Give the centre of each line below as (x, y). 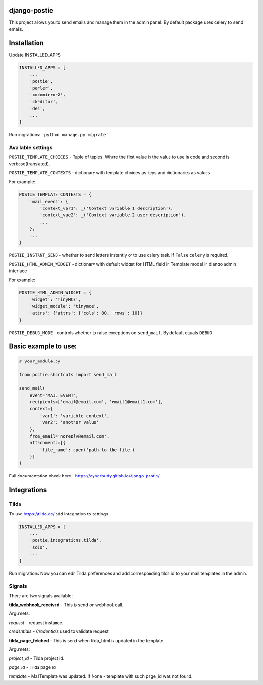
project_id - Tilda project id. (37, 658)
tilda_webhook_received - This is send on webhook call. (66, 605)
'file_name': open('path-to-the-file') (87, 450)
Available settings (31, 147)
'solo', (39, 547)
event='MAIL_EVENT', (54, 395)
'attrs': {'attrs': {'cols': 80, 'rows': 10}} (86, 313)
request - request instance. (36, 622)
